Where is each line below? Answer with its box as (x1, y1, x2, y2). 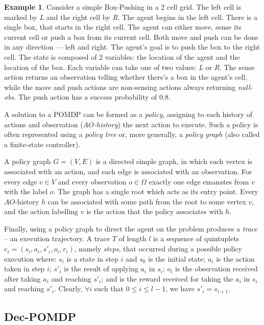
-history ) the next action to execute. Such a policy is (93, 119, 258, 129)
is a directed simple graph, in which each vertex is (95, 156, 253, 167)
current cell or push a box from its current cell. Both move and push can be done (4, 31, 259, 42)
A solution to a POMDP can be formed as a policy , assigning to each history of (4, 108, 253, 119)
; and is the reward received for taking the (101, 273, 233, 284)
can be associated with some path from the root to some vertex (47, 196, 246, 206)
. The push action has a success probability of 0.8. (14, 91, 171, 102)
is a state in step (66, 253, 118, 264)
